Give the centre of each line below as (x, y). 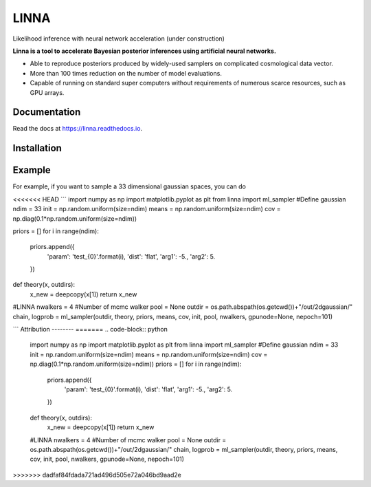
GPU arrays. (47, 92)
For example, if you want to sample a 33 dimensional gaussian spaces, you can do (130, 186)
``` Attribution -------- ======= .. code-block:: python (90, 329)
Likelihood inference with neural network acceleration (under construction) (119, 39)
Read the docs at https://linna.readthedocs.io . (78, 129)
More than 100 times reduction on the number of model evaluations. (126, 73)
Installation (37, 148)
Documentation (47, 112)
